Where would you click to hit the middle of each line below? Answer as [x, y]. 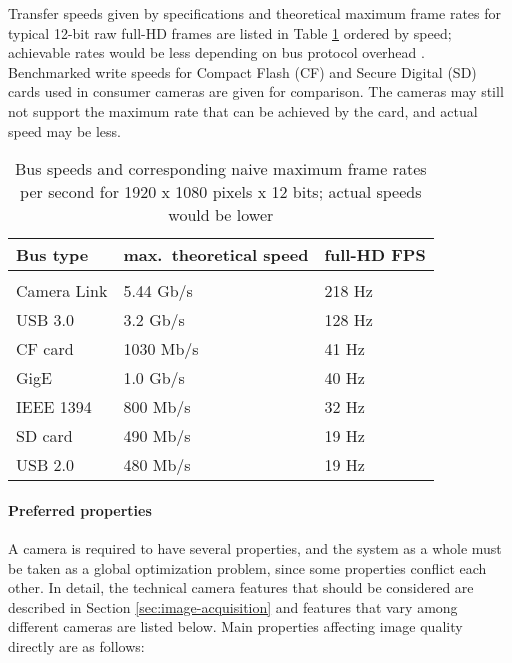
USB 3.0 [45, 320]
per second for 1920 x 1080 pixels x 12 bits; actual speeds [221, 192]
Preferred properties [80, 509]
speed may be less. [64, 130]
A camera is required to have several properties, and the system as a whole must [255, 547]
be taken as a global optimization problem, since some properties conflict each [247, 567]
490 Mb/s [157, 436]
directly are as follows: [76, 645]
